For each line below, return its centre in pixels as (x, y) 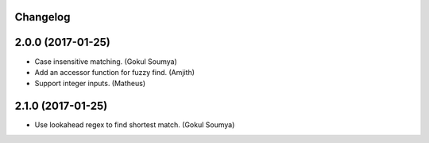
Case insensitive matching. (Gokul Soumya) (106, 61)
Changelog (43, 17)
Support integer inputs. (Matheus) (90, 84)
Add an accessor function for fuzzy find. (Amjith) (114, 72)
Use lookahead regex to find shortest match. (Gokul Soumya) (135, 125)
